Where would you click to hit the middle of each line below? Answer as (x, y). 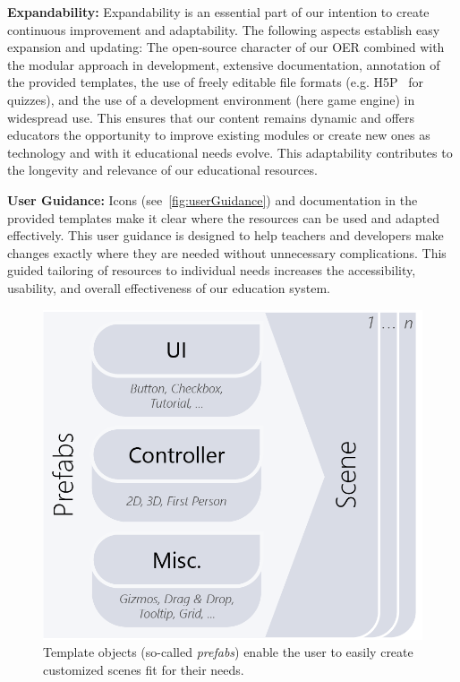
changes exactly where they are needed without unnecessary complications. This (227, 252)
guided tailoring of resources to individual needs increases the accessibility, (212, 270)
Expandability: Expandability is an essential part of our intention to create (218, 12)
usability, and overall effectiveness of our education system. (169, 287)
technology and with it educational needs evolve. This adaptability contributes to (230, 152)
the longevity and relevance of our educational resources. (162, 170)
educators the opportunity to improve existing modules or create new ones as (219, 135)
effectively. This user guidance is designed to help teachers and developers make (226, 235)
